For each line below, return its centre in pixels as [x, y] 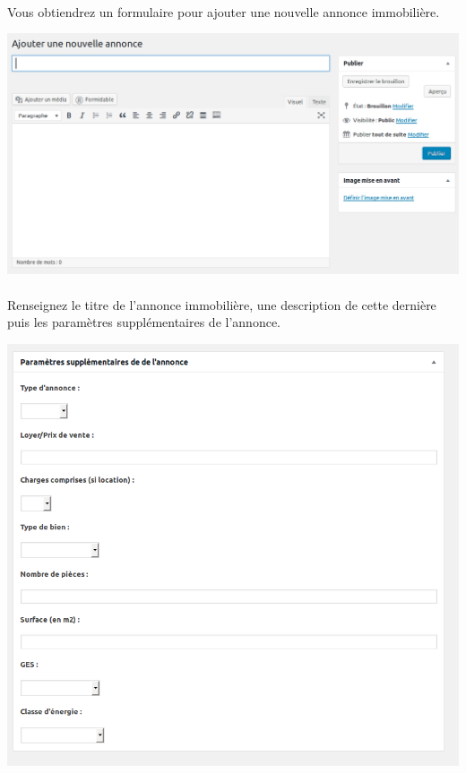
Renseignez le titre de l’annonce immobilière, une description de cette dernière [222, 304]
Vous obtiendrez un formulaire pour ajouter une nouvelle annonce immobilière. [224, 11]
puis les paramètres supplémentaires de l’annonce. [144, 322]
